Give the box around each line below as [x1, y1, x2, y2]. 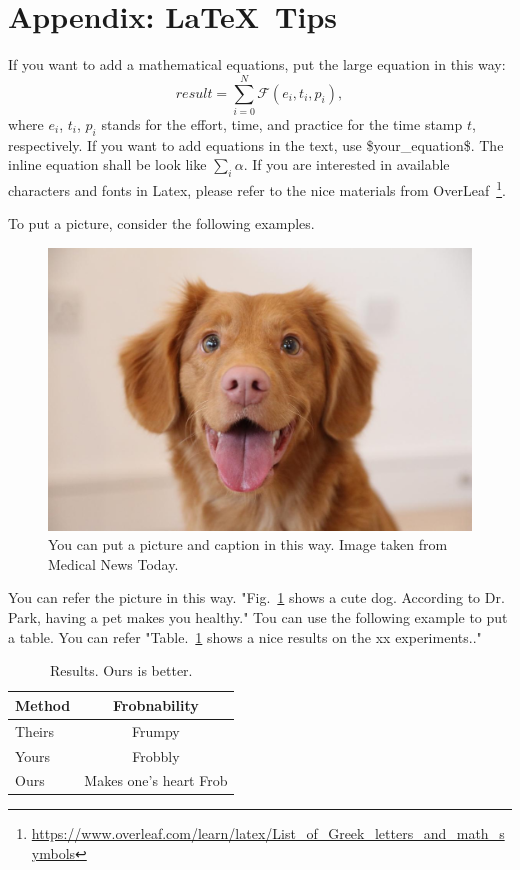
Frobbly [132, 745, 180, 766]
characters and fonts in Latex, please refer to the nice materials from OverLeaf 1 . [8, 177, 506, 200]
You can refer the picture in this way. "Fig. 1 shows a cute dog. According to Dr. [8, 587, 505, 608]
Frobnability [112, 694, 199, 715]
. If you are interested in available [243, 154, 450, 175]
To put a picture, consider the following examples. [8, 213, 315, 234]
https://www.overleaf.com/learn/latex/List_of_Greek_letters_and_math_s [31, 823, 505, 844]
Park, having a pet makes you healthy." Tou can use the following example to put [8, 607, 508, 628]
